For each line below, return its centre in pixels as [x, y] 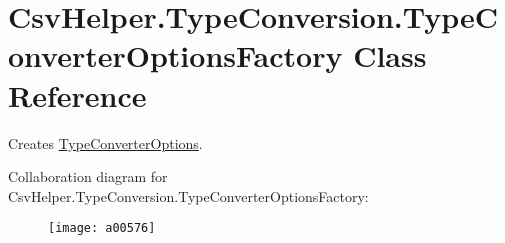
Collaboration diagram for [88, 176]
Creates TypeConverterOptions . [105, 142]
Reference [77, 94]
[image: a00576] [102, 228]
